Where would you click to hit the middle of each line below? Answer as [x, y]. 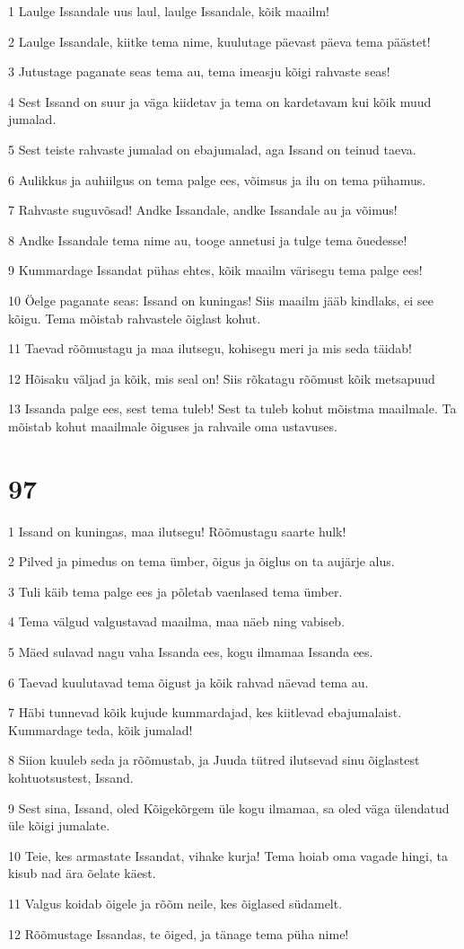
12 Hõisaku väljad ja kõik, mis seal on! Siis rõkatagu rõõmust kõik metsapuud [222, 378]
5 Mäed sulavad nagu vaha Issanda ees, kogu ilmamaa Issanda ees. [191, 652]
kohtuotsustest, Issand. [71, 777]
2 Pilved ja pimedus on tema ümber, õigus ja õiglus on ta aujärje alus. [201, 561]
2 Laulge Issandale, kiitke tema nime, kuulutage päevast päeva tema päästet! [219, 41]
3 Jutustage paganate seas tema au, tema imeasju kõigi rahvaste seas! [199, 71]
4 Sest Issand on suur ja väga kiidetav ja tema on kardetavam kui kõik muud [220, 101]
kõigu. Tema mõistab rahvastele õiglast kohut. [135, 318]
